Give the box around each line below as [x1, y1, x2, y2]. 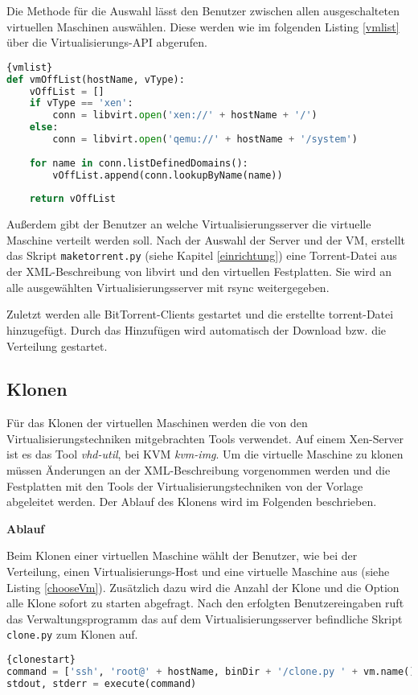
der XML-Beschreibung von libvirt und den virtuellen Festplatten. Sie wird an [6, 263, 391, 280]
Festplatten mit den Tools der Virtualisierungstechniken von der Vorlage [6, 477, 363, 494]
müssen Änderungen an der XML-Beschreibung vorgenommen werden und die [6, 462, 391, 479]
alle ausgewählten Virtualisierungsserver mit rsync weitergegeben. [6, 278, 330, 295]
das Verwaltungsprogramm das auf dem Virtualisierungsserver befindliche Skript [6, 610, 403, 627]
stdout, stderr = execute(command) [6, 677, 197, 689]
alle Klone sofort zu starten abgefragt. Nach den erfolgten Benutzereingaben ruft [6, 594, 404, 611]
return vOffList [29, 193, 117, 205]
